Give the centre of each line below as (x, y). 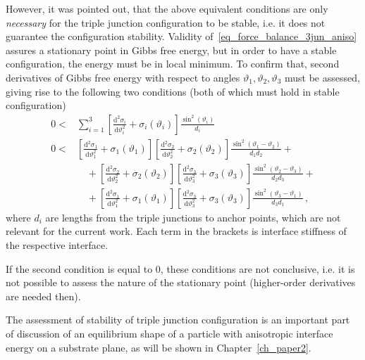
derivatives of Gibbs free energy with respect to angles (123, 77)
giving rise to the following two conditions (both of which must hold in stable (173, 91)
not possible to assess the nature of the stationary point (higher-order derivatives (181, 282)
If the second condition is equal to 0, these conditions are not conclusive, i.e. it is (180, 268)
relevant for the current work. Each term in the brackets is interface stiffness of (176, 231)
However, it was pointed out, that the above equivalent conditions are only (167, 8)
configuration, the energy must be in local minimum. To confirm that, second (173, 64)
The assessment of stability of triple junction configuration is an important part (178, 320)
